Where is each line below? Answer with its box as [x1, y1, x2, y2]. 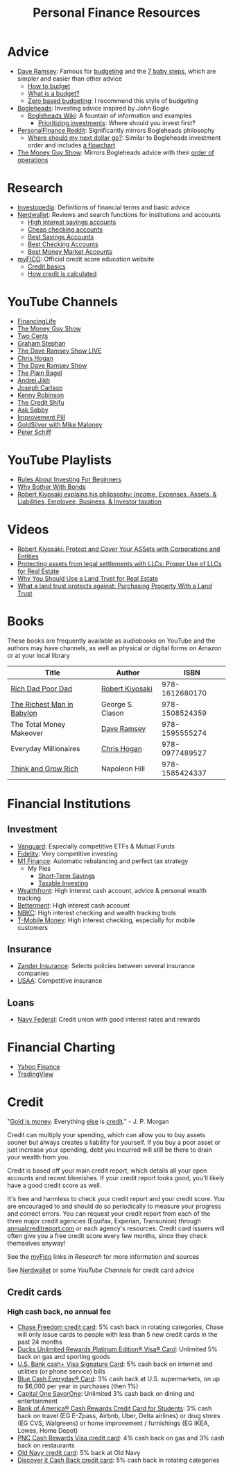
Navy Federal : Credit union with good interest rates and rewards [17, 1015, 201, 1024]
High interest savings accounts [27, 218, 116, 226]
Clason [101, 708, 124, 718]
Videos [7, 522, 49, 537]
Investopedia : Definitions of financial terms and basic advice [17, 203, 191, 211]
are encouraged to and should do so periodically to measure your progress [7, 1202, 222, 1211]
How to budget [27, 81, 71, 90]
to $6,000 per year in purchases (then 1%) [17, 1382, 139, 1390]
